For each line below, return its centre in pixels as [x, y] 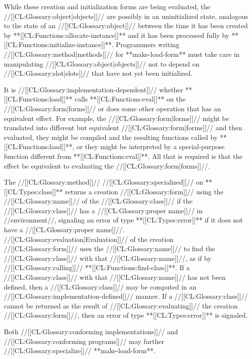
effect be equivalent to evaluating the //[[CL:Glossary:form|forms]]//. [107, 165]
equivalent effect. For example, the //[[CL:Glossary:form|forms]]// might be [117, 118]
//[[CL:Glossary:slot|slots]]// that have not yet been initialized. [98, 73]
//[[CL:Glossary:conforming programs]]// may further [84, 341]
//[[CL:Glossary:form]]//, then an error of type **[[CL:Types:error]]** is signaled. [126, 315]
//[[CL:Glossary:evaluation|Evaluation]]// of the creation [89, 239]
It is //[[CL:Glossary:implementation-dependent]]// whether [93, 89]
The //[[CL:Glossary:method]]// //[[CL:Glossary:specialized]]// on [104, 182]
